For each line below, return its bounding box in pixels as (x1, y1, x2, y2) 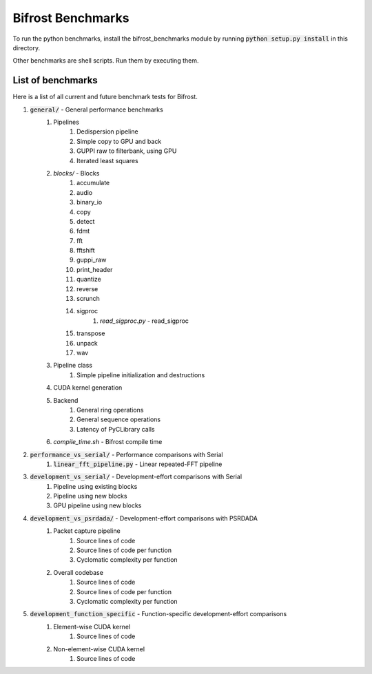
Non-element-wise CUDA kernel (53, 644, 145, 653)
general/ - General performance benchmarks (30, 105, 163, 114)
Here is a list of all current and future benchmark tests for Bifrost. (12, 93, 198, 101)
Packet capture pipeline (53, 527, 121, 535)
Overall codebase (53, 568, 103, 576)
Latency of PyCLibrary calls (76, 425, 155, 433)
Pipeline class (53, 361, 93, 370)
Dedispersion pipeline (76, 127, 138, 136)
